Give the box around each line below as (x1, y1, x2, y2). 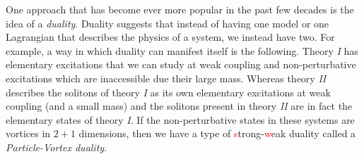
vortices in (6, 126, 51, 141)
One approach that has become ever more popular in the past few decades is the (6, 2, 354, 16)
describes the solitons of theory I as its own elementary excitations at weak (6, 84, 331, 99)
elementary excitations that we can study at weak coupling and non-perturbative (6, 57, 356, 72)
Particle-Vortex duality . (6, 139, 107, 154)
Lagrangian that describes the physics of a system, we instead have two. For (6, 30, 335, 44)
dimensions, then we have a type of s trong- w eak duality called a (78, 126, 356, 141)
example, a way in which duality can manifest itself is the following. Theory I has (6, 43, 358, 58)
